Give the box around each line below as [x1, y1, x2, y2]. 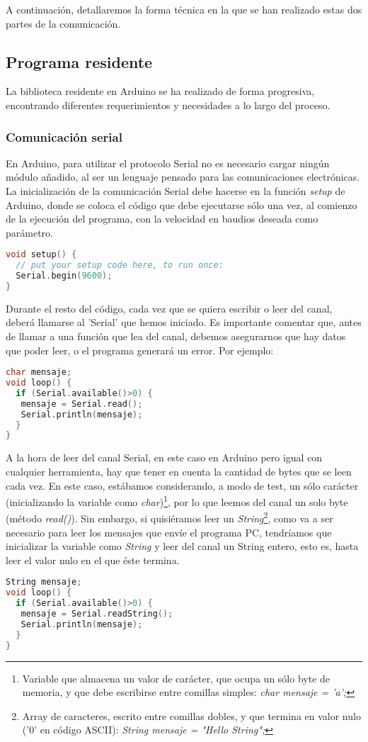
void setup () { [6, 249, 77, 260]
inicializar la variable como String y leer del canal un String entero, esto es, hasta [6, 539, 359, 553]
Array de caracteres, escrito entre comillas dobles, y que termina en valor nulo [22, 708, 361, 723]
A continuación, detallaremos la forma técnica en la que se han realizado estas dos [6, 2, 362, 16]
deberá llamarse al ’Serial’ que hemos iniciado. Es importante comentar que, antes [6, 315, 362, 330]
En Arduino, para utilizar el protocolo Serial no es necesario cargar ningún [6, 155, 330, 170]
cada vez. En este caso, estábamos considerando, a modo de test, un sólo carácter [6, 478, 359, 493]
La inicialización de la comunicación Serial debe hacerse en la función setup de [6, 183, 345, 198]
